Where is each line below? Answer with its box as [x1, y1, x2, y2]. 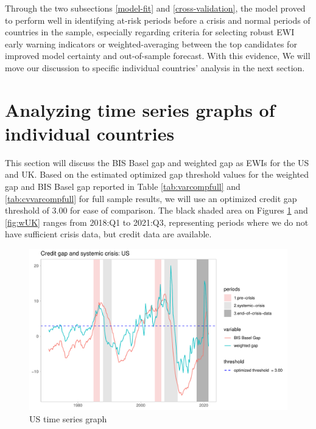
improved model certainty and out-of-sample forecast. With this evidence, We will [5, 49, 311, 62]
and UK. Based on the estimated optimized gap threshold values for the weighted [5, 168, 309, 181]
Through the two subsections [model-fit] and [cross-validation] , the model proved [5, 2, 306, 14]
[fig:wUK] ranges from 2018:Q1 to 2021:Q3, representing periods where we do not [5, 215, 309, 228]
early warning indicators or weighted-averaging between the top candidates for [5, 37, 297, 50]
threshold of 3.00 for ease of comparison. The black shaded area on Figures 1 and [5, 204, 308, 217]
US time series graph [29, 412, 107, 425]
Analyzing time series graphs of [5, 97, 275, 122]
